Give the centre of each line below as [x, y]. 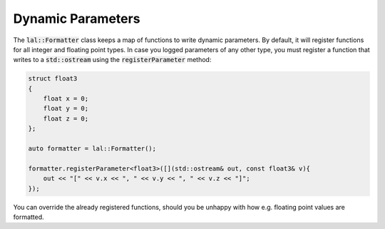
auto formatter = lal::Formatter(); [92, 149]
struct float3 [53, 79]
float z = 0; [66, 118]
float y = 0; [66, 108]
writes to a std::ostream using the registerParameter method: [112, 60]
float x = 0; [66, 99]
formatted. [29, 217]
